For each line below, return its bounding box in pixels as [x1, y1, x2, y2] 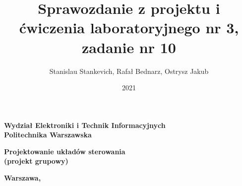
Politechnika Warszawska [4, 129, 92, 140]
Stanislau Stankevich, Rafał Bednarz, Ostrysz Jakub [49, 65, 209, 76]
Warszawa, [4, 173, 41, 183]
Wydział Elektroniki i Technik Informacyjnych [4, 120, 166, 130]
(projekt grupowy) [4, 156, 68, 166]
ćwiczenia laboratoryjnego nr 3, [19, 17, 239, 38]
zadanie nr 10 [82, 37, 176, 57]
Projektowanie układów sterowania [4, 146, 125, 156]
